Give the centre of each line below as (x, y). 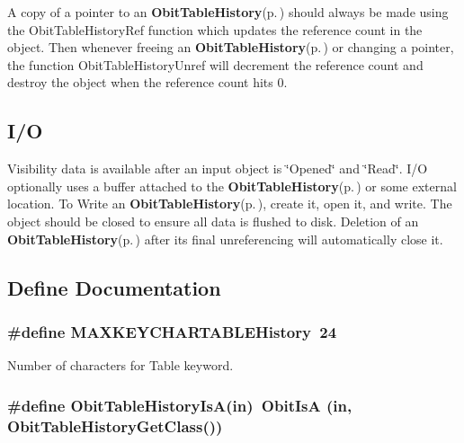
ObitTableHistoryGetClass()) (115, 425)
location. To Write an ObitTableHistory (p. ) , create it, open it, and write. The (230, 204)
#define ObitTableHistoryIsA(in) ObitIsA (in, (180, 405)
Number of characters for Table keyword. (120, 365)
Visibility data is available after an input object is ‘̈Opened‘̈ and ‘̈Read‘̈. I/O (218, 168)
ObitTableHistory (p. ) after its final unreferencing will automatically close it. (225, 239)
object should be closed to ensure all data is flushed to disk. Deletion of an (213, 221)
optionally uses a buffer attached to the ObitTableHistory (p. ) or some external (232, 186)
